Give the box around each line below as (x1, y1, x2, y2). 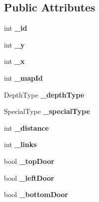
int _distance (4, 122, 49, 133)
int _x (4, 56, 25, 66)
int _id (4, 23, 27, 33)
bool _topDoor (4, 155, 55, 166)
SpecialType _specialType (4, 106, 90, 116)
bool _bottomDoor (4, 189, 68, 200)
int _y (4, 39, 25, 50)
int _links (4, 139, 37, 150)
